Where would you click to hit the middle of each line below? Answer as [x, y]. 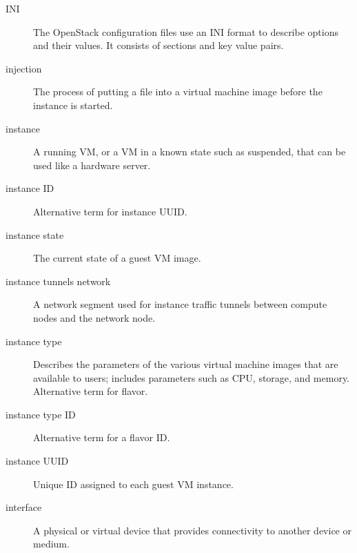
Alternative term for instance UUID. [110, 211]
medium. [51, 544]
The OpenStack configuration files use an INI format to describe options [186, 31]
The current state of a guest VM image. [117, 258]
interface [24, 507]
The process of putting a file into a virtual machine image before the [178, 91]
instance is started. [73, 105]
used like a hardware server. [92, 165]
